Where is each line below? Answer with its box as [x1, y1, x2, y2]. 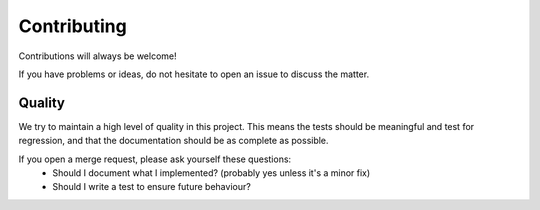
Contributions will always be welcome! [18, 50, 177, 62]
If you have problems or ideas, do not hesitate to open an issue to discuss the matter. [18, 68, 370, 80]
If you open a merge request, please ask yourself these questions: [18, 153, 292, 165]
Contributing [18, 15, 127, 37]
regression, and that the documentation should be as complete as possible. [18, 135, 329, 147]
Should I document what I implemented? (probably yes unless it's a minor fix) [52, 167, 371, 179]
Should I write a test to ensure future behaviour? [52, 181, 252, 193]
